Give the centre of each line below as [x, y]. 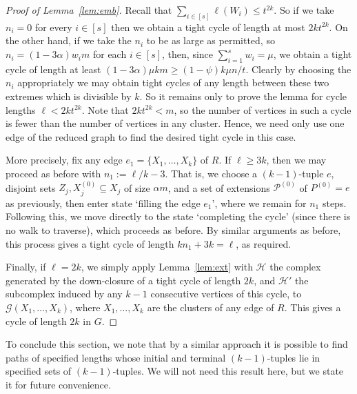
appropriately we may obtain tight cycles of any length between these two [173, 82]
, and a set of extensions [219, 187]
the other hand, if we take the [69, 40]
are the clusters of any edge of [211, 307]
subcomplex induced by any [64, 294]
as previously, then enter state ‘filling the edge [103, 203]
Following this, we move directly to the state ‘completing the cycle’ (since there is [178, 216]
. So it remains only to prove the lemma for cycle [243, 96]
